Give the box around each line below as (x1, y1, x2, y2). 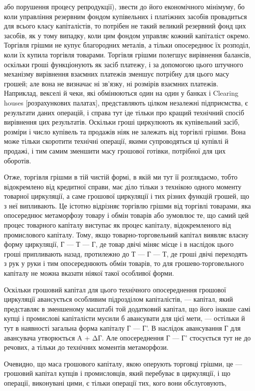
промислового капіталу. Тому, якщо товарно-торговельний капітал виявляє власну (4, 229, 249, 239)
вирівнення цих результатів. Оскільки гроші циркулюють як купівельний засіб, (4, 117, 240, 127)
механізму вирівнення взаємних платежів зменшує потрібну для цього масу (4, 69, 229, 79)
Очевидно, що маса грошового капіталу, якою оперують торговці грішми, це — (4, 358, 242, 368)
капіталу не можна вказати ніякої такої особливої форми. (4, 268, 174, 278)
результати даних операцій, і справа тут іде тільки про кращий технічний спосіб (4, 107, 244, 117)
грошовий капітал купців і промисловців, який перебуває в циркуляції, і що (4, 368, 230, 378)
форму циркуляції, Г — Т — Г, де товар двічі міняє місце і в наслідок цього (4, 239, 234, 249)
